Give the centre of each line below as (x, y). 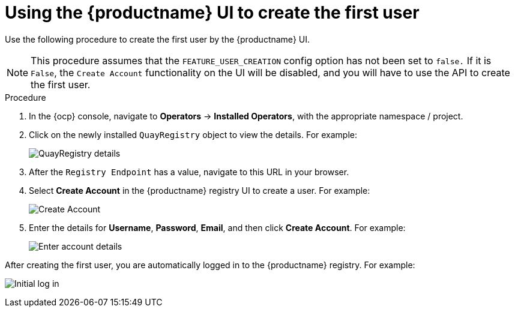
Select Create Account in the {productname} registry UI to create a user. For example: (200, 190)
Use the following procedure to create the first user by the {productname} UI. (157, 39)
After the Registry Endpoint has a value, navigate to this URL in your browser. (189, 172)
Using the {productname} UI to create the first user (212, 13)
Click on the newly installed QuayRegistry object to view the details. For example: (193, 134)
